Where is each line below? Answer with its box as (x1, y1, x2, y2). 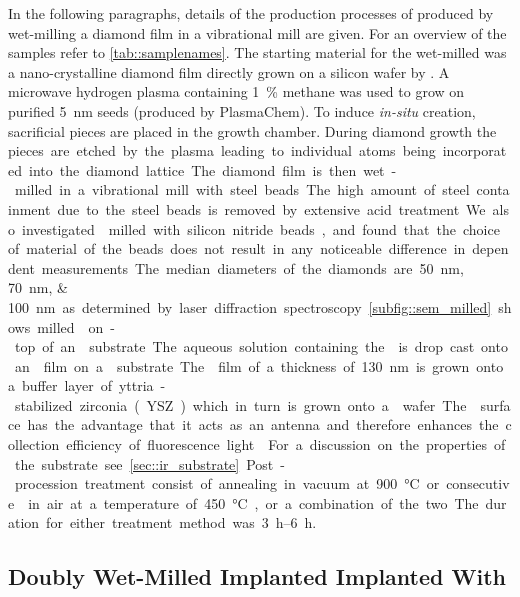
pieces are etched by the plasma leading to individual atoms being (8, 140, 436, 161)
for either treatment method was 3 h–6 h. (46, 512, 317, 533)
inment (8, 198, 51, 219)
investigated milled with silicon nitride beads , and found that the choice (21, 218, 500, 239)
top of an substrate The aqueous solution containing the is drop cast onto (14, 336, 508, 357)
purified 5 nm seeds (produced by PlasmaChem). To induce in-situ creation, (8, 100, 476, 121)
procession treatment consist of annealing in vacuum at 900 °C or (14, 473, 440, 494)
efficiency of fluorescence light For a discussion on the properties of (66, 434, 506, 455)
